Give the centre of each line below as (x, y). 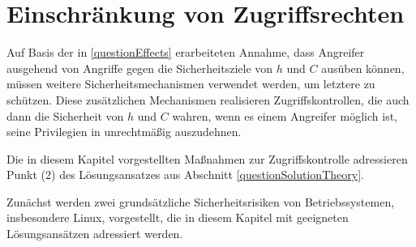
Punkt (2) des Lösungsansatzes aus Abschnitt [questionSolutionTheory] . (185, 175)
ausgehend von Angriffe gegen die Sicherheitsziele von (140, 68)
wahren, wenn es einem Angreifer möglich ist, (285, 115)
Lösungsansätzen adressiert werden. (95, 234)
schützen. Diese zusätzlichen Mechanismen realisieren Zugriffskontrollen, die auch (208, 99)
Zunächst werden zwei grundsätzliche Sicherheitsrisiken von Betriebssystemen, (201, 201)
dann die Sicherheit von (65, 115)
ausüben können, (363, 68)
